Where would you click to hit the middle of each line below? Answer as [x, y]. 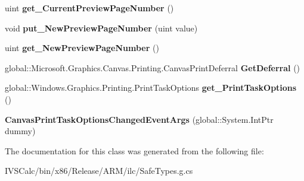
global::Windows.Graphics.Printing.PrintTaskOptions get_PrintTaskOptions [151, 88]
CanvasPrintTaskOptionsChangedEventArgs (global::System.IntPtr [139, 119]
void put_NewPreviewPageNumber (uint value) [101, 28]
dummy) [20, 131]
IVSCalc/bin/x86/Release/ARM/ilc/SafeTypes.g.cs [99, 171]
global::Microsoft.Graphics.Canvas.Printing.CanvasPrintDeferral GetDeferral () [153, 67]
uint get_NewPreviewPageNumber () [82, 48]
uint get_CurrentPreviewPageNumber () [89, 8]
